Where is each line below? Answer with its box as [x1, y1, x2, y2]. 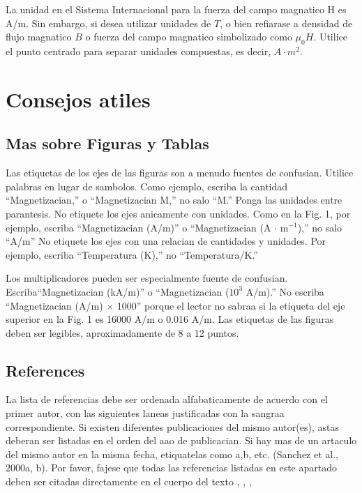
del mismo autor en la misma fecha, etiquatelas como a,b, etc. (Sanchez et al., [6, 446, 338, 461]
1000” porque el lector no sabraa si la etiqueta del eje [116, 298, 345, 312]
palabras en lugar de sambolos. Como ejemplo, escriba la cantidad [6, 179, 288, 193]
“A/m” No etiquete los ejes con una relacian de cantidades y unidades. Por [6, 234, 326, 248]
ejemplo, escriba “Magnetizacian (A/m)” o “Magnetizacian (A [6, 220, 271, 234]
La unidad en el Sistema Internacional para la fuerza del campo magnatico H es [6, 2, 347, 16]
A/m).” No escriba [246, 284, 324, 298]
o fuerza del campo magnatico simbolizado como [85, 29, 292, 44]
